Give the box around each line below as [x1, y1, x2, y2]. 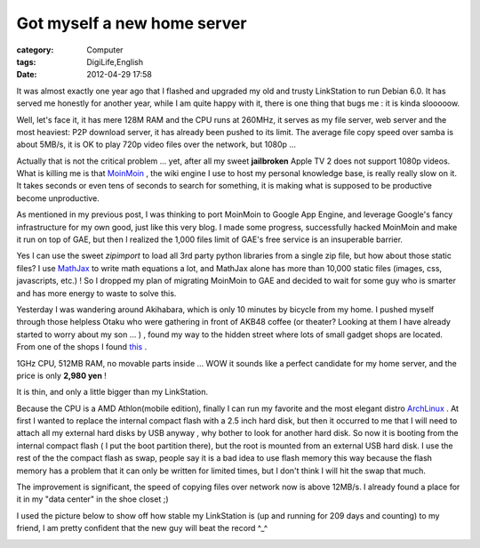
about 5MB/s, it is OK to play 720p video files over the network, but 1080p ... [16, 139, 297, 150]
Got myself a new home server [16, 13, 247, 33]
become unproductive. [16, 192, 100, 204]
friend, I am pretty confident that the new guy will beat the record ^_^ [16, 523, 268, 534]
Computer [86, 44, 124, 55]
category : [16, 44, 54, 55]
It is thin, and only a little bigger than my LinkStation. [16, 387, 209, 398]
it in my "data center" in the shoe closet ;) [16, 494, 169, 504]
